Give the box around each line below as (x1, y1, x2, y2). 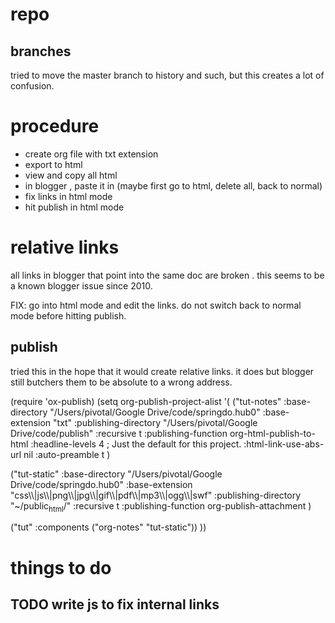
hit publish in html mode (24, 201, 125, 213)
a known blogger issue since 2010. (10, 279, 153, 292)
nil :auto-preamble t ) (23, 448, 111, 460)
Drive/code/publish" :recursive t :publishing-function (10, 427, 228, 439)
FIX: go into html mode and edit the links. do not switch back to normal (10, 299, 302, 311)
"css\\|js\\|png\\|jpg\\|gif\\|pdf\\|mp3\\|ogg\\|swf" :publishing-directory (10, 489, 302, 501)
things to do (10, 556, 112, 579)
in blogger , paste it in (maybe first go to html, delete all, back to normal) (24, 179, 323, 192)
